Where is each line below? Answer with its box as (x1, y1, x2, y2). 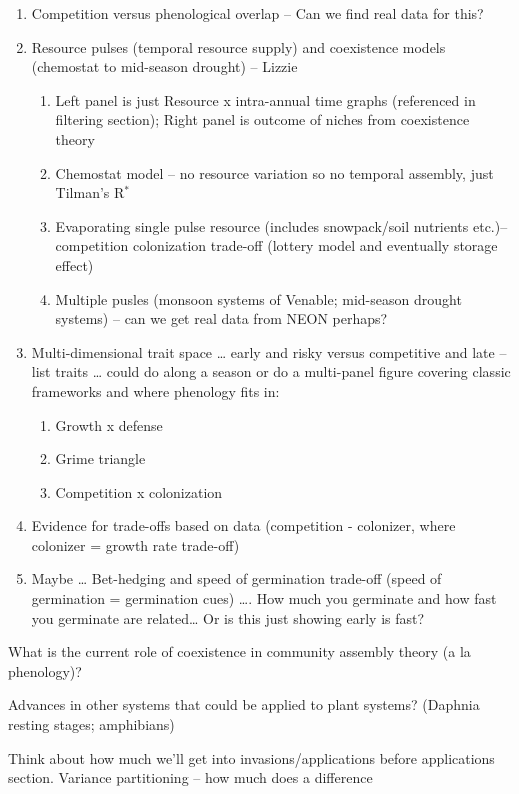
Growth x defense (55, 414, 163, 435)
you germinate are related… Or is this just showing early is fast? (31, 607, 425, 628)
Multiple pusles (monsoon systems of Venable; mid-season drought (55, 288, 462, 309)
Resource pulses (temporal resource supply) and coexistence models (31, 36, 446, 57)
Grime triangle (55, 448, 146, 469)
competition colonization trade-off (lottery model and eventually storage (55, 235, 498, 256)
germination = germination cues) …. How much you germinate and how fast (31, 588, 497, 609)
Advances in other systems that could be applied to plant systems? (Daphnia (8, 694, 480, 715)
